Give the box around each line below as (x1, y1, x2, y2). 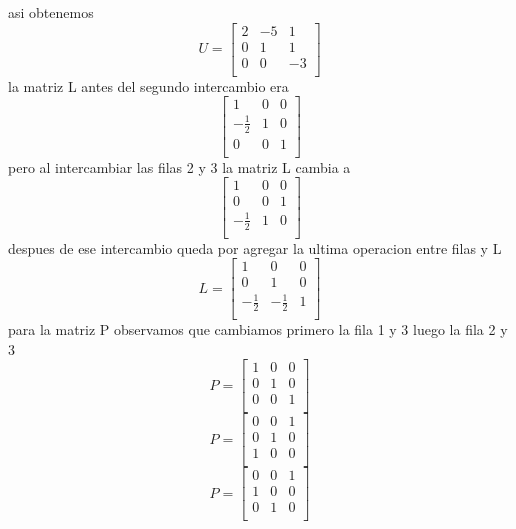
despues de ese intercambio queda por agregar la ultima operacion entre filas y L (8, 237, 502, 258)
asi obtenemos (8, 2, 94, 22)
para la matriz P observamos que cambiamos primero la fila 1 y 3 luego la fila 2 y (8, 318, 508, 339)
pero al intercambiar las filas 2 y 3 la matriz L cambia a (8, 156, 351, 177)
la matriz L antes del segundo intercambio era (8, 75, 289, 96)
